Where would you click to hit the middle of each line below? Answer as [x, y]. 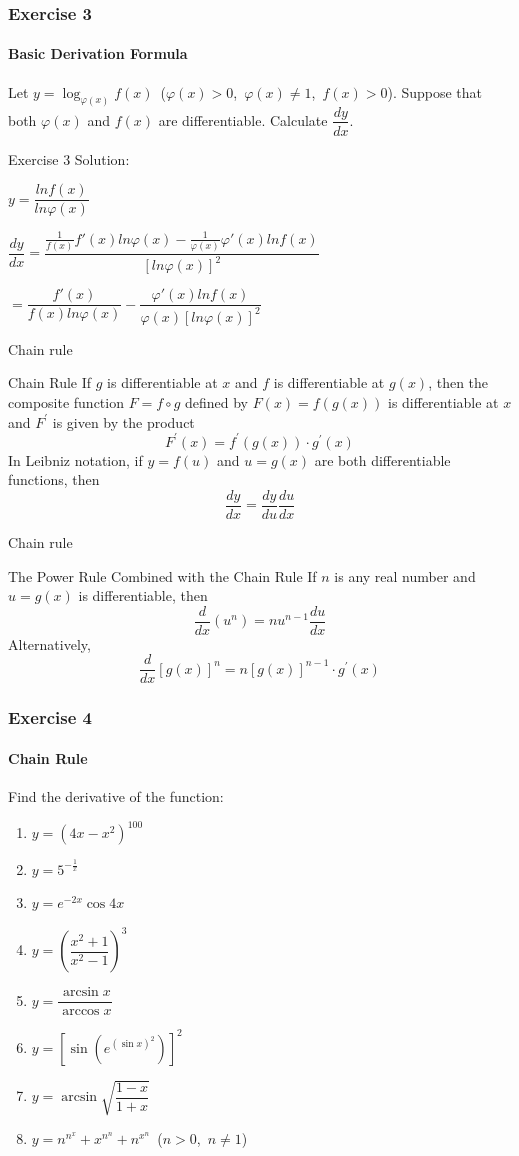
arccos [81, 1011]
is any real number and [405, 575]
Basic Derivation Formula [98, 53]
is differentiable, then [143, 595]
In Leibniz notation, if [75, 459]
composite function [66, 402]
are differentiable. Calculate [243, 119]
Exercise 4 [50, 717]
